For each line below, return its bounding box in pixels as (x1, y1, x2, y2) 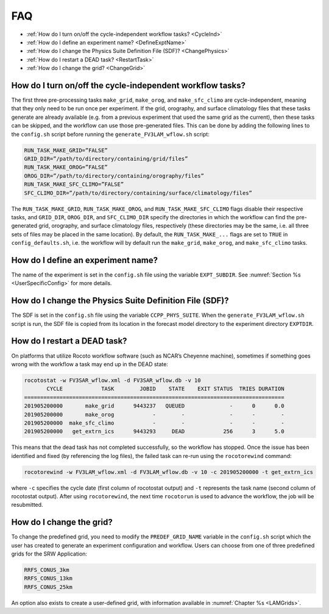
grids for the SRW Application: (11, 550, 88, 557)
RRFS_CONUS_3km (24, 566, 69, 574)
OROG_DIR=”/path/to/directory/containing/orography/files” (24, 172, 204, 179)
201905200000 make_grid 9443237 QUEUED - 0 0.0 (24, 403, 285, 409)
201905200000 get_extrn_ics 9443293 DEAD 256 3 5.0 (24, 428, 285, 435)
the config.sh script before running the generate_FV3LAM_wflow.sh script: (11, 130, 210, 138)
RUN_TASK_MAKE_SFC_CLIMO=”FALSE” (24, 181, 124, 188)
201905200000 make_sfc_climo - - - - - (24, 419, 285, 426)
